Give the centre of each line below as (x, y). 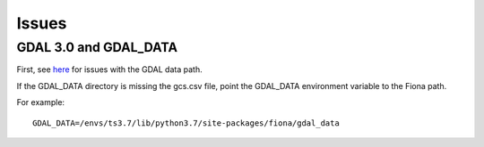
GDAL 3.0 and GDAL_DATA (97, 47)
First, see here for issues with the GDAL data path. (109, 69)
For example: (41, 102)
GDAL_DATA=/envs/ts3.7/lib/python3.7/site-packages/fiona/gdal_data (186, 123)
